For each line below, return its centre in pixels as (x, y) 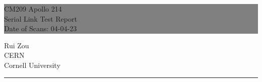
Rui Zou (17, 45)
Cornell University (32, 65)
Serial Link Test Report (41, 18)
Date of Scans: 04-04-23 (41, 28)
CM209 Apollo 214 (33, 9)
